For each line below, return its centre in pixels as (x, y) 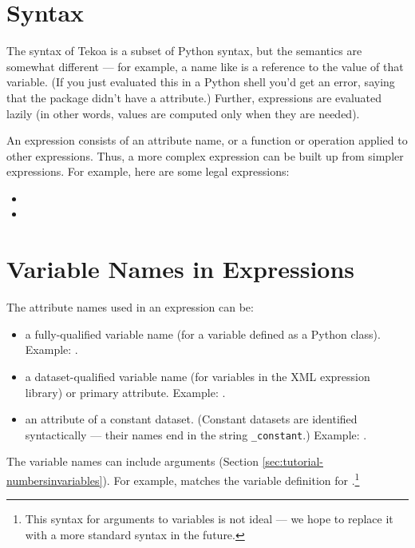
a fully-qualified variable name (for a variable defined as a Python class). (203, 334)
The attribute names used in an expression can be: (130, 307)
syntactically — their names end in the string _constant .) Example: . (196, 434)
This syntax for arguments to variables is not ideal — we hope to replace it (209, 519)
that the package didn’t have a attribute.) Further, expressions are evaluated (194, 97)
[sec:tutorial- (292, 461)
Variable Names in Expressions (181, 269)
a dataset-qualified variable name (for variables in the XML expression (198, 376)
